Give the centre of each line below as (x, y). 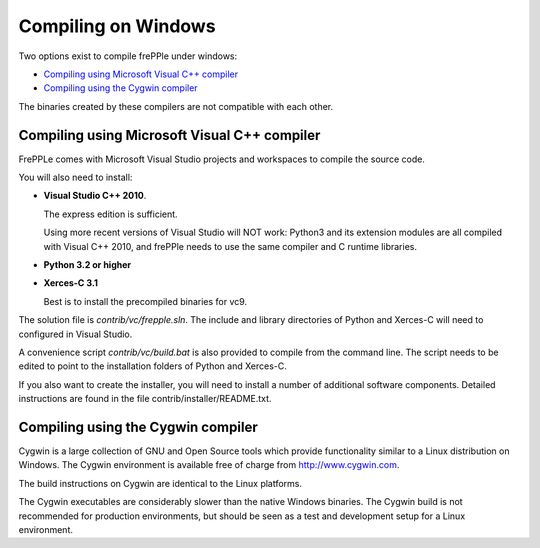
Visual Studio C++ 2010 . (95, 196)
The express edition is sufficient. (111, 214)
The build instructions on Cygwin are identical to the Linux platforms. (160, 483)
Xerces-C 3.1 (71, 283)
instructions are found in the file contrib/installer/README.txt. (145, 399)
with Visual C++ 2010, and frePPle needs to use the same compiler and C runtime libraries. (230, 246)
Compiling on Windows (117, 26)
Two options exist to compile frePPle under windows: (128, 56)
